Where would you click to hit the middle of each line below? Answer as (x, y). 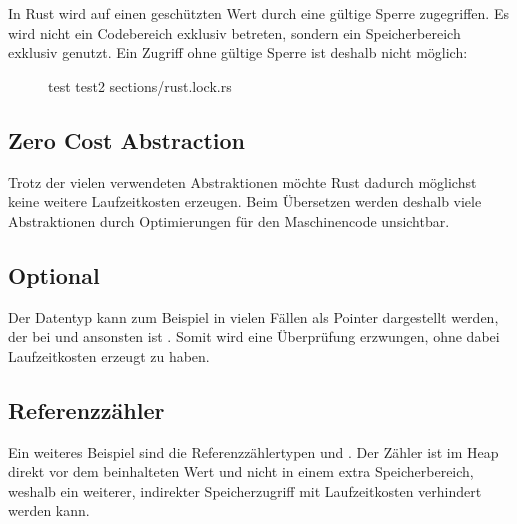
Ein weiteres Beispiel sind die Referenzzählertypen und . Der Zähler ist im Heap (253, 451)
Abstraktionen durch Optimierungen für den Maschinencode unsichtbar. (229, 220)
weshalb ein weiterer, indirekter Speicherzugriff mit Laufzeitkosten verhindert (245, 490)
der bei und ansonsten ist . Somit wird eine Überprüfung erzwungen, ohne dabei (254, 336)
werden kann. (49, 510)
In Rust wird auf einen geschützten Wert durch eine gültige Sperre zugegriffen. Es (258, 13)
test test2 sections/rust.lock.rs (140, 85)
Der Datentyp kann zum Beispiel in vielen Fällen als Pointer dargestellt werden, (253, 316)
